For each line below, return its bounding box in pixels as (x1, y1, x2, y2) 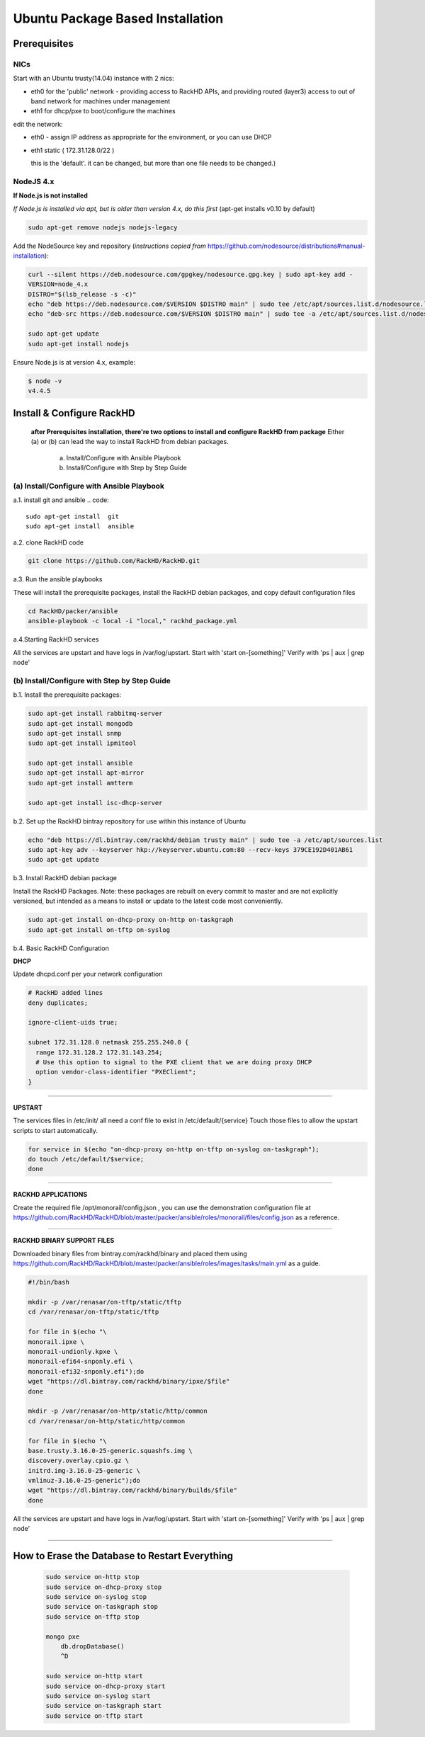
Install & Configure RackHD (13, 407, 135, 419)
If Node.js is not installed (13, 191, 88, 200)
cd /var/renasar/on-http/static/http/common (28, 1417, 186, 1425)
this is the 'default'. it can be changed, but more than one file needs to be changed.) (30, 159, 276, 168)
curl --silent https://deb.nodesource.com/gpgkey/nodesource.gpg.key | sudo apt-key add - (28, 270, 353, 278)
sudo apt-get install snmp (28, 729, 122, 737)
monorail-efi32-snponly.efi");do (28, 1367, 144, 1375)
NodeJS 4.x (13, 176, 55, 186)
